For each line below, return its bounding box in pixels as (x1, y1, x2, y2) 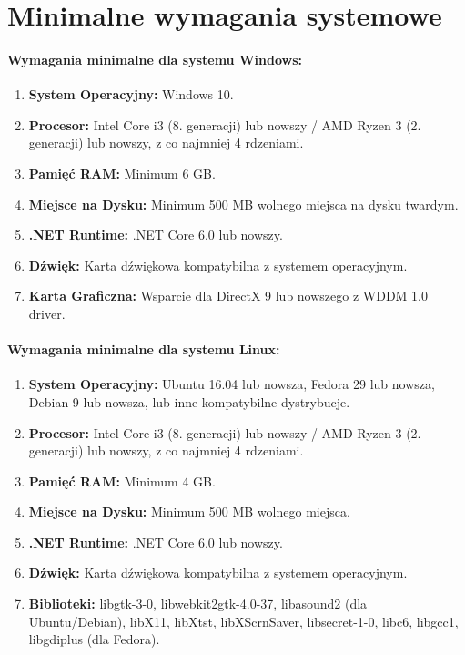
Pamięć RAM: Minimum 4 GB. (28, 471, 216, 490)
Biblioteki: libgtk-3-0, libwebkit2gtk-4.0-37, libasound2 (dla (28, 594, 368, 613)
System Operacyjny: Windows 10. (28, 85, 234, 104)
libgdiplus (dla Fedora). (28, 629, 160, 649)
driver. (28, 303, 66, 322)
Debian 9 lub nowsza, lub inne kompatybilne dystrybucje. (28, 392, 350, 411)
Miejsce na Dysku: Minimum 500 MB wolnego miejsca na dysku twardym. (28, 194, 459, 213)
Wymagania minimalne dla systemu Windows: (7, 49, 302, 68)
